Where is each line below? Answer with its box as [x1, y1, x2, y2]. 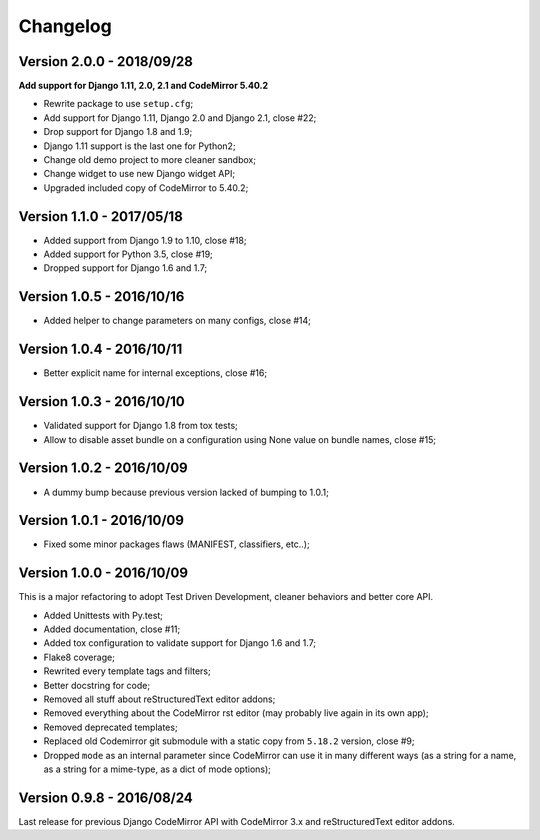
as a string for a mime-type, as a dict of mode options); [43, 763, 272, 775]
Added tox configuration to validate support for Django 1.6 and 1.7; [43, 637, 317, 649]
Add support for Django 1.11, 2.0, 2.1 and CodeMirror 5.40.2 [18, 80, 269, 92]
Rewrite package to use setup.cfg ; [43, 98, 194, 110]
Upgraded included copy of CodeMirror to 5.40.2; [43, 181, 249, 194]
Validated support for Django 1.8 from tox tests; [43, 420, 239, 432]
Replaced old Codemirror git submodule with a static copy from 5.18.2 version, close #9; [43, 735, 415, 747]
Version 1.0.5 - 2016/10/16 [18, 288, 185, 305]
